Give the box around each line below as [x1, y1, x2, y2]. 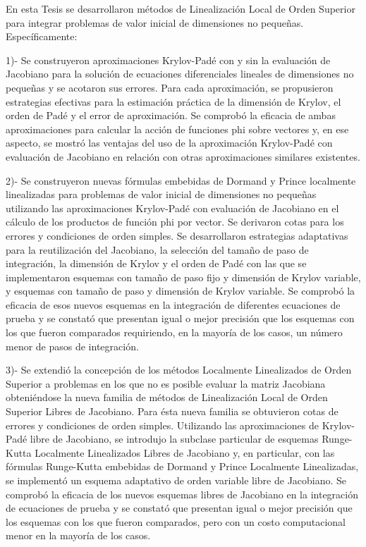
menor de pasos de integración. [6, 338, 139, 353]
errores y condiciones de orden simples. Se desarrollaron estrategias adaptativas [6, 228, 348, 242]
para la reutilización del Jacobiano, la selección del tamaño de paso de [6, 242, 309, 257]
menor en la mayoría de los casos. [6, 528, 151, 543]
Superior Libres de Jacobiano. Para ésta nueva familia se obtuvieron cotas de [6, 404, 338, 419]
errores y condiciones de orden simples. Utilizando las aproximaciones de [6, 417, 319, 432]
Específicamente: [6, 29, 78, 44]
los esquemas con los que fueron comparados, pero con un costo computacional [6, 514, 346, 529]
